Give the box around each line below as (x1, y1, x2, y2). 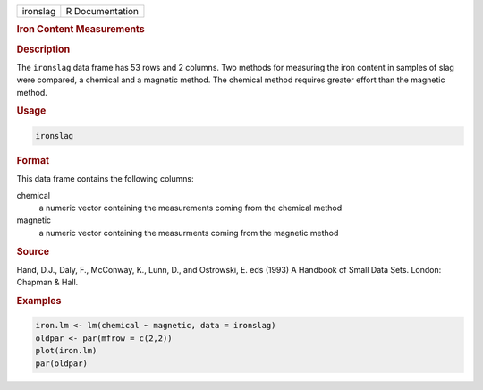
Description (16, 43, 71, 55)
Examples (16, 294, 62, 307)
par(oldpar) (35, 358, 89, 369)
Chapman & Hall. (16, 277, 79, 288)
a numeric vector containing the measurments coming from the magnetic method (38, 227, 339, 238)
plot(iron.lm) (35, 345, 97, 356)
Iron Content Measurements (16, 23, 145, 36)
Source (16, 245, 50, 258)
